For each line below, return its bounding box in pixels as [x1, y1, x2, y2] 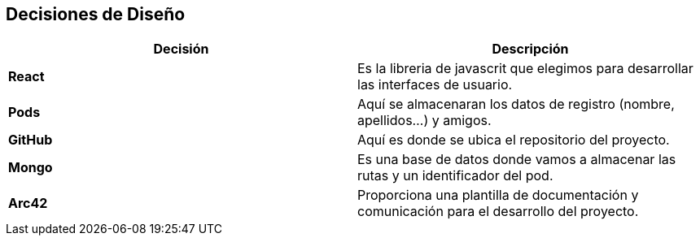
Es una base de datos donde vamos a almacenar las [357, 151, 676, 168]
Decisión [153, 41, 209, 58]
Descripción [492, 41, 569, 58]
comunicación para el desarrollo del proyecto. [357, 203, 639, 220]
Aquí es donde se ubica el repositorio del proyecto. [357, 132, 670, 149]
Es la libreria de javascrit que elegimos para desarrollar [357, 60, 693, 77]
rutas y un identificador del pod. [357, 167, 553, 184]
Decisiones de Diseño [6, 4, 186, 24]
